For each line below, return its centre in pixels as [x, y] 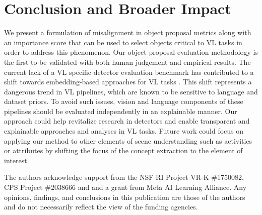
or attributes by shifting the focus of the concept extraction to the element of [123, 150]
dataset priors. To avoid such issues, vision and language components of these [124, 101]
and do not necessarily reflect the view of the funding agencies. [101, 207]
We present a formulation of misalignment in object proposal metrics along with [128, 32]
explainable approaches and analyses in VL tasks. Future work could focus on [124, 131]
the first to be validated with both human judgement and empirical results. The [127, 62]
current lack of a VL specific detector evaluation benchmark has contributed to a [129, 72]
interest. [17, 160]
